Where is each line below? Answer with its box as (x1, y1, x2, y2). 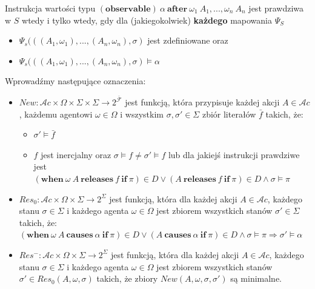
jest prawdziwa (248, 2, 304, 14)
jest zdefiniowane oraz (147, 34, 228, 47)
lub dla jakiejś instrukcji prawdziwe (168, 148, 300, 161)
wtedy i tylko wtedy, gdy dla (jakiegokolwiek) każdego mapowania (22, 13, 272, 26)
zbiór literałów (202, 107, 256, 120)
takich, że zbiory (96, 272, 158, 285)
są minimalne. (230, 272, 282, 285)
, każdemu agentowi (19, 107, 93, 120)
